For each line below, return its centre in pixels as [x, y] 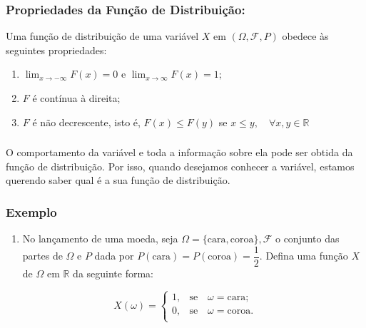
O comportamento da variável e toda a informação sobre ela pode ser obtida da [179, 152]
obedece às [305, 36]
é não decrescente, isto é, [86, 122]
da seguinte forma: [113, 273]
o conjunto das [307, 239]
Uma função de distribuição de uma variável [102, 36]
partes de [42, 256]
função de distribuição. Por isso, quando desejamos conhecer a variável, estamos [180, 166]
